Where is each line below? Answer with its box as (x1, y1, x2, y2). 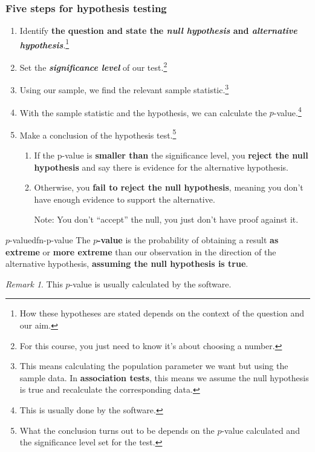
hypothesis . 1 (19, 36, 70, 51)
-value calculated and (221, 424, 300, 436)
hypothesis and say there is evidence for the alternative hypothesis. (34, 160, 288, 173)
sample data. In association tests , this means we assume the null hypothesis (19, 371, 309, 384)
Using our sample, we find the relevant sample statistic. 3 (19, 82, 229, 96)
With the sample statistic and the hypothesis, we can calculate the (19, 106, 267, 119)
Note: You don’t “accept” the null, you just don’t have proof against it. (34, 213, 299, 226)
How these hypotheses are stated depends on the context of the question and (19, 307, 305, 319)
